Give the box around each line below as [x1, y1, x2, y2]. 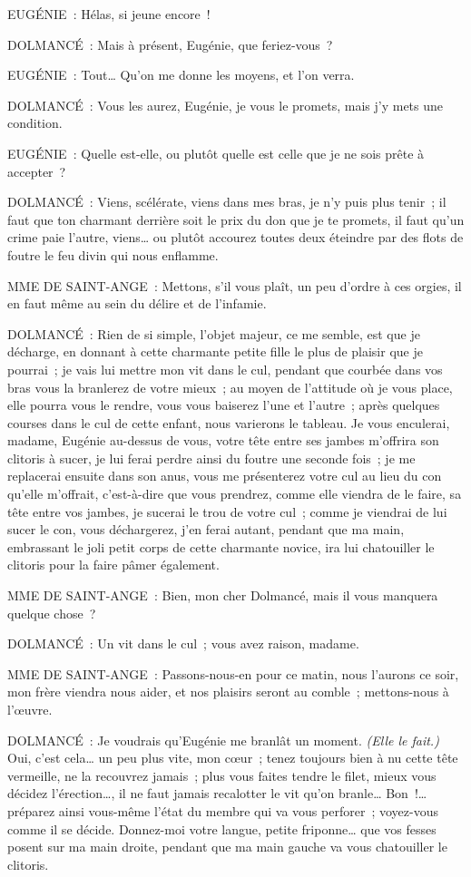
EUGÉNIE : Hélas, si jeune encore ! [7, 5, 211, 23]
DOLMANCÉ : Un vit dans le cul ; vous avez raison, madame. [7, 634, 359, 653]
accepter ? [7, 161, 66, 180]
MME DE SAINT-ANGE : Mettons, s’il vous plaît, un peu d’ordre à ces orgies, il [7, 276, 462, 295]
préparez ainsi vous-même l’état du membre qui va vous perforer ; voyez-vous [7, 801, 438, 820]
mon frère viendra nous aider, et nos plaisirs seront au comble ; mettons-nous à [7, 682, 449, 701]
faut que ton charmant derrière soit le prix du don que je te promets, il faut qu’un [7, 210, 465, 229]
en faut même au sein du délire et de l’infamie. [7, 294, 267, 313]
